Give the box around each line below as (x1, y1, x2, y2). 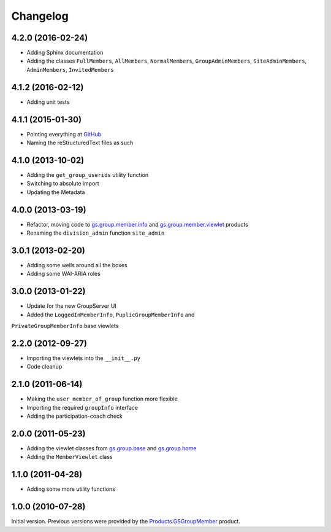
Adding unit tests (26, 98, 70, 106)
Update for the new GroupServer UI (26, 302, 116, 310)
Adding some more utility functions (26, 485, 116, 493)
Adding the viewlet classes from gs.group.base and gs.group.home (26, 444, 197, 452)
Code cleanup (26, 363, 63, 370)
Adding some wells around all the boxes (26, 261, 128, 268)
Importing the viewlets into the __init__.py (26, 354, 141, 362)
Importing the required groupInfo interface (26, 404, 138, 411)
